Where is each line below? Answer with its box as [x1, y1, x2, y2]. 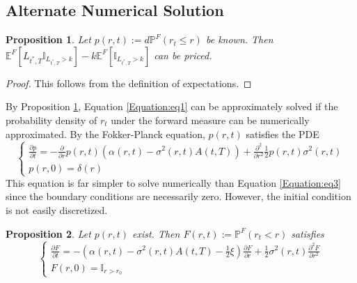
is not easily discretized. [6, 203, 108, 217]
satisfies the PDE [246, 126, 319, 141]
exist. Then [132, 226, 180, 240]
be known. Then [205, 32, 273, 47]
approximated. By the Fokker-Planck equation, [6, 126, 205, 141]
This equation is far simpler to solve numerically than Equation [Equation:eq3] [6, 175, 341, 190]
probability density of [6, 112, 97, 127]
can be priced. [154, 47, 212, 62]
